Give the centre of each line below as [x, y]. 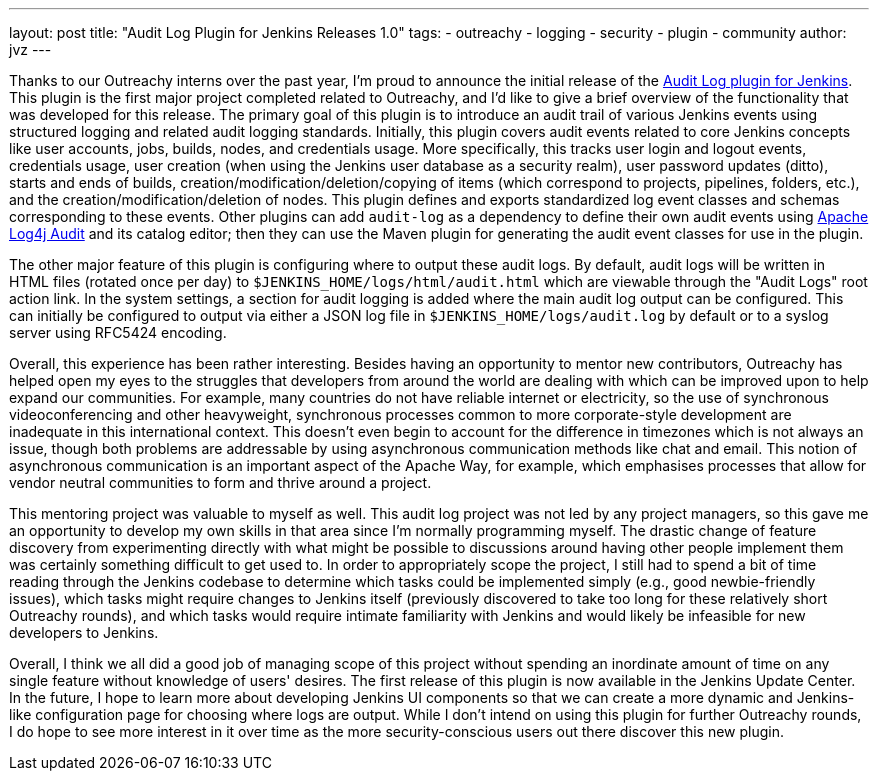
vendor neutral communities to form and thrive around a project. [220, 482]
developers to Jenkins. [84, 632]
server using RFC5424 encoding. [118, 332]
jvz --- [30, 49]
